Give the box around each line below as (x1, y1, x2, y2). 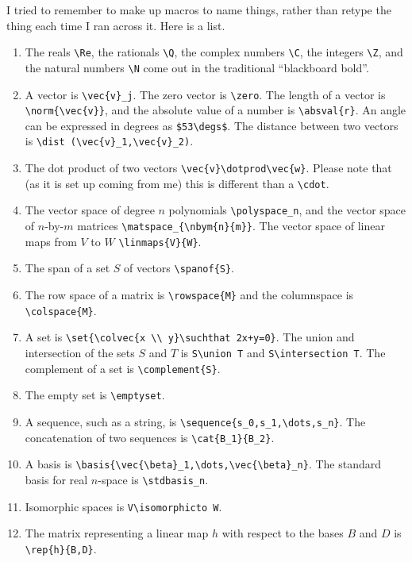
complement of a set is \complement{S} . (25, 360, 221, 376)
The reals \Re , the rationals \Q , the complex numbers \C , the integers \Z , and (25, 44, 403, 60)
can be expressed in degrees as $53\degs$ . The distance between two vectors (25, 117, 399, 133)
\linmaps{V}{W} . (118, 233, 202, 249)
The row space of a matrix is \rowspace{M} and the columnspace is (25, 287, 354, 303)
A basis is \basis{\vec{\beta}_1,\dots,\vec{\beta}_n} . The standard (25, 456, 382, 472)
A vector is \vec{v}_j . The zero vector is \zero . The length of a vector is (25, 86, 386, 102)
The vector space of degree (25, 202, 155, 218)
